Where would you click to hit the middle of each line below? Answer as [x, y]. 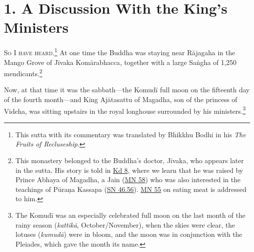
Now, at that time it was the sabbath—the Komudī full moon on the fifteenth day [127, 90]
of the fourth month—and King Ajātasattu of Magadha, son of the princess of [121, 99]
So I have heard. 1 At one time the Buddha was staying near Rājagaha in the [120, 52]
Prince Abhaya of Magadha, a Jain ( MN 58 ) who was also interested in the [128, 179]
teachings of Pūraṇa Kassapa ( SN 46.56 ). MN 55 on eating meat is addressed [131, 189]
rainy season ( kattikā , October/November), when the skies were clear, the [125, 224]
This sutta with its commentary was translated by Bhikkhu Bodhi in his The [131, 134]
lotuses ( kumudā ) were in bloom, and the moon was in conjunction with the [129, 234]
